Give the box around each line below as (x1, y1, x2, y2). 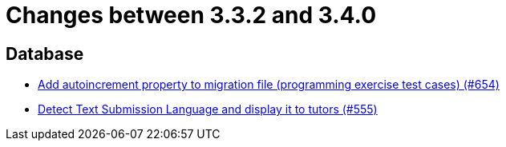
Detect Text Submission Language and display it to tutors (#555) (38, 102, 378, 117)
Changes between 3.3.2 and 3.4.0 (6, 2, 377, 29)
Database (6, 43, 84, 64)
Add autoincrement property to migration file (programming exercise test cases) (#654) (38, 77, 500, 92)
